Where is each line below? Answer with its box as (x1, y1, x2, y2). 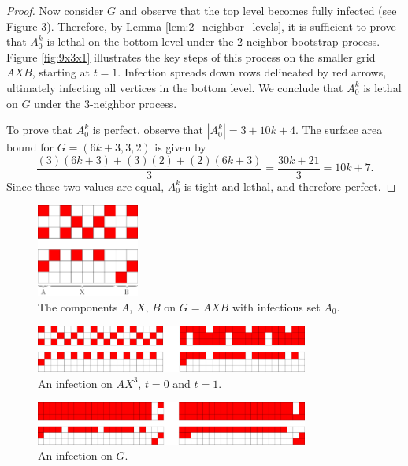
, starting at (32, 64, 90, 80)
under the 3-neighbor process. (34, 95, 177, 111)
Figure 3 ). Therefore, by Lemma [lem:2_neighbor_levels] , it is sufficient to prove (6, 17, 396, 34)
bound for (6, 139, 54, 155)
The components (38, 298, 118, 315)
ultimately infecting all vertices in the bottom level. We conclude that (6, 79, 343, 95)
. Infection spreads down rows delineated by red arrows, (117, 64, 387, 80)
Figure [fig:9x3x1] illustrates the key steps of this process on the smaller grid (6, 48, 376, 65)
